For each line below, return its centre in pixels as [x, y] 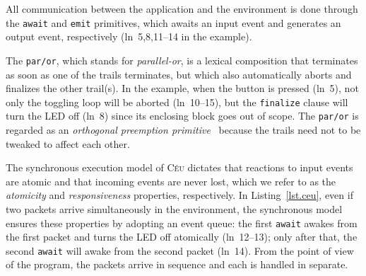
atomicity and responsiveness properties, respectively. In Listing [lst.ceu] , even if [179, 195]
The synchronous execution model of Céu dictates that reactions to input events [179, 167]
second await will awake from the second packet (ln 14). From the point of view [180, 250]
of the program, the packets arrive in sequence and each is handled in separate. [177, 264]
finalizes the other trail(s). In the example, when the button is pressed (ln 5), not [182, 88]
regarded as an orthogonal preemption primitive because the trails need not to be [183, 130]
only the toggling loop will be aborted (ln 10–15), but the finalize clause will [177, 102]
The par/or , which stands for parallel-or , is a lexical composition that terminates [182, 60]
